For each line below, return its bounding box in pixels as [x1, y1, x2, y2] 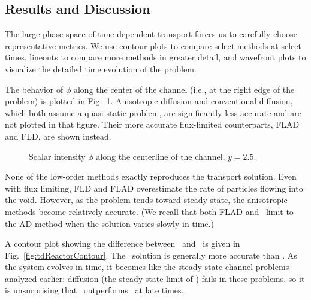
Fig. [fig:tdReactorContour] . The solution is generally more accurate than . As [5, 249, 297, 261]
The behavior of [5, 83, 64, 95]
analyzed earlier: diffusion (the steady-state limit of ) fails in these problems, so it [5, 272, 305, 284]
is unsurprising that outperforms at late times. [5, 284, 184, 296]
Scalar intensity [29, 150, 86, 162]
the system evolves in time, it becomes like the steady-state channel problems [5, 260, 289, 273]
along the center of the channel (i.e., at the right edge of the [73, 83, 295, 95]
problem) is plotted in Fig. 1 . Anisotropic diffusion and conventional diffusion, [5, 95, 293, 107]
